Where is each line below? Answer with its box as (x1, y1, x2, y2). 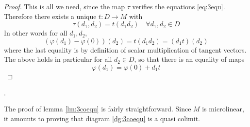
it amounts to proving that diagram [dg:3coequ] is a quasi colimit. (4, 113, 200, 123)
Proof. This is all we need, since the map (4, 1, 125, 11)
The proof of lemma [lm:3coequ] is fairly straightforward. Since (4, 104, 191, 114)
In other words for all (4, 28, 67, 38)
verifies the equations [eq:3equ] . (132, 1, 225, 11)
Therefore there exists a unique (4, 11, 97, 21)
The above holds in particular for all (4, 54, 112, 64)
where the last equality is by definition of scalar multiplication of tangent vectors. (4, 44, 247, 54)
